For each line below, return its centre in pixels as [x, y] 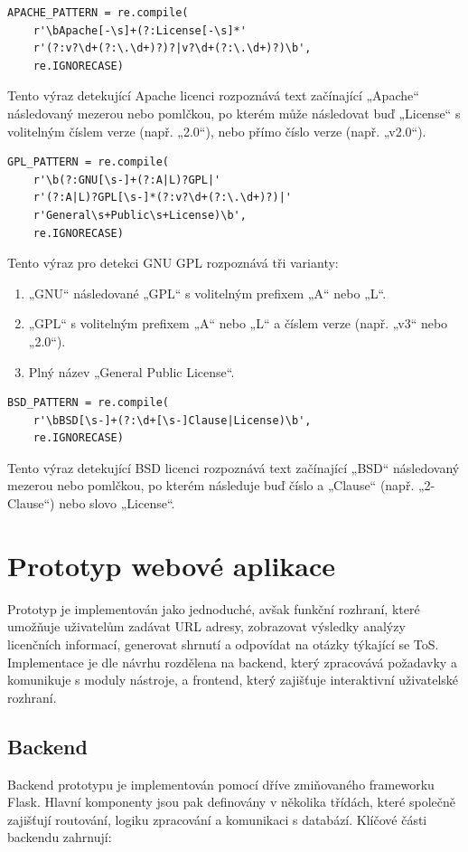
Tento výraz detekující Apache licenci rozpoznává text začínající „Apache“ [213, 95]
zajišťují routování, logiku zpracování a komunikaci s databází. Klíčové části [217, 819]
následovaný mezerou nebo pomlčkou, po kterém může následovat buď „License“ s [234, 113]
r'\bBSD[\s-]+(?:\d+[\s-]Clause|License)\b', [172, 420]
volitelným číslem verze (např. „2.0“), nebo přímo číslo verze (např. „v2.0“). [217, 131]
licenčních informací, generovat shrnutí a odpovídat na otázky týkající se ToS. [223, 644]
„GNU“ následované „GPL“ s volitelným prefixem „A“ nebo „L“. [207, 293]
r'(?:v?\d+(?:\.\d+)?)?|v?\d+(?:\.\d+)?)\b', [172, 48]
